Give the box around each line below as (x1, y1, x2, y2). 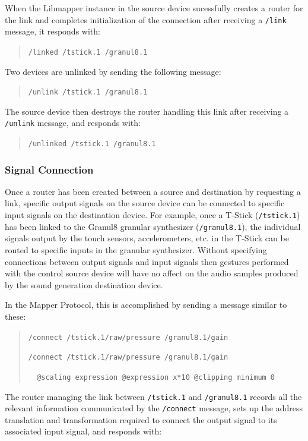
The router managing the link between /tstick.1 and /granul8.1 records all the (5, 390, 302, 402)
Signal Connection (5, 162, 94, 177)
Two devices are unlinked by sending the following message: (5, 65, 221, 77)
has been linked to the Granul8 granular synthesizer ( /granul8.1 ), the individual (5, 220, 301, 232)
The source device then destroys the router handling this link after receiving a (5, 105, 289, 117)
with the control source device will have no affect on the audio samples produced (5, 267, 299, 279)
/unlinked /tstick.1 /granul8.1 (28, 140, 156, 148)
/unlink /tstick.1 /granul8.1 (28, 88, 148, 97)
